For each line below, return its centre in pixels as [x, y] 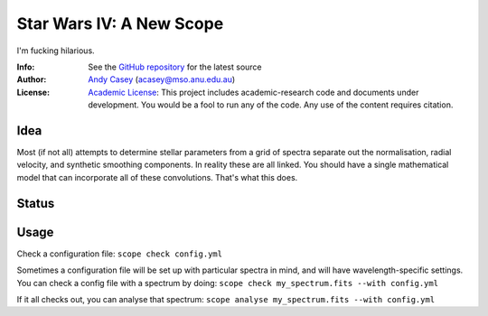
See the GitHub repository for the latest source [175, 67]
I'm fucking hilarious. [56, 51]
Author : [32, 79]
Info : [26, 67]
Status [36, 203]
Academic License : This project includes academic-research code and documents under [253, 92]
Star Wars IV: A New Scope [120, 23]
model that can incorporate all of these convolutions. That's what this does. [157, 177]
